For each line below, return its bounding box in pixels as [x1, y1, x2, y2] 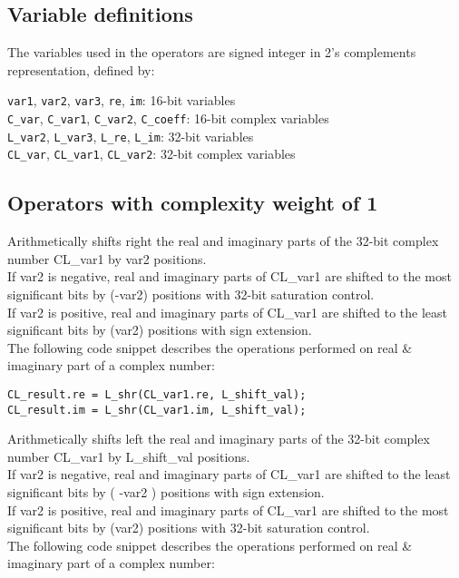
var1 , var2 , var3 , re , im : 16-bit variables [7, 91, 236, 110]
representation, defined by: [7, 60, 155, 79]
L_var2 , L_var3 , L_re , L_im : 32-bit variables [7, 126, 254, 145]
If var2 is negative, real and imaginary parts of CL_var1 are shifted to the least [7, 465, 451, 484]
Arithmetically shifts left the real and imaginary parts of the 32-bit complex [7, 429, 430, 448]
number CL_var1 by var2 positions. [7, 249, 207, 268]
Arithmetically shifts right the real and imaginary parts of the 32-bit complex [7, 231, 439, 250]
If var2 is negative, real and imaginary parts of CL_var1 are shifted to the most [7, 267, 452, 286]
